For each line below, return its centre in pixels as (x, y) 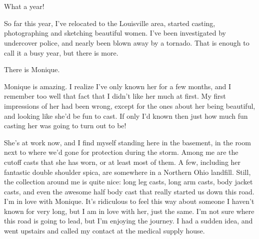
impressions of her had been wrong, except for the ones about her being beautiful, (130, 105)
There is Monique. (32, 69)
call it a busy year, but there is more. (61, 52)
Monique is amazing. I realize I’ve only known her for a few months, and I (118, 86)
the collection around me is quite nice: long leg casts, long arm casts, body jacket (128, 182)
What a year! (24, 6)
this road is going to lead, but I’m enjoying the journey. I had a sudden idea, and (128, 221)
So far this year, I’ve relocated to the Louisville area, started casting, (110, 23)
